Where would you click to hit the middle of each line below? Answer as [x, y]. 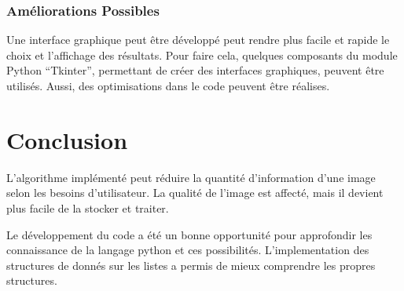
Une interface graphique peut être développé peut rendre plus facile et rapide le [198, 40]
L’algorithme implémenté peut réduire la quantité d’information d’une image [191, 177]
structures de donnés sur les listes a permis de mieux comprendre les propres [191, 265]
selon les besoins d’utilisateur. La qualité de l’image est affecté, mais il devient [195, 193]
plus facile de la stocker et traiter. [88, 207]
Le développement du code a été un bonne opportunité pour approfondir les [189, 234]
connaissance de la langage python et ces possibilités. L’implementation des [188, 250]
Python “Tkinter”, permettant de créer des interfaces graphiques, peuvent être [195, 70]
